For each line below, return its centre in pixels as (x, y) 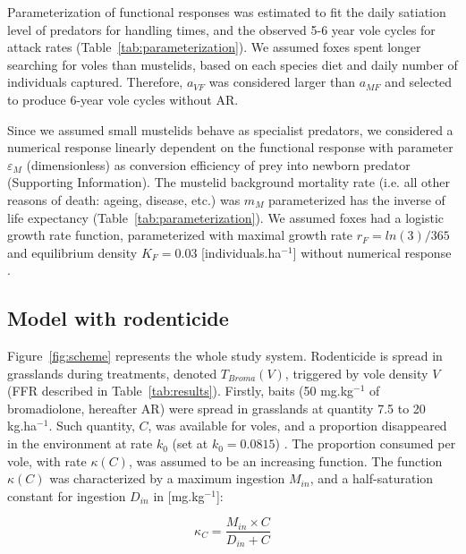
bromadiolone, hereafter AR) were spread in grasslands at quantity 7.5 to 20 (216, 408)
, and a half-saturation (372, 478)
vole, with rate (47, 460)
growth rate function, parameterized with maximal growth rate (180, 235)
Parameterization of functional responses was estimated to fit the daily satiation (227, 12)
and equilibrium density (72, 252)
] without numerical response (372, 252)
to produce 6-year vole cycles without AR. (123, 99)
